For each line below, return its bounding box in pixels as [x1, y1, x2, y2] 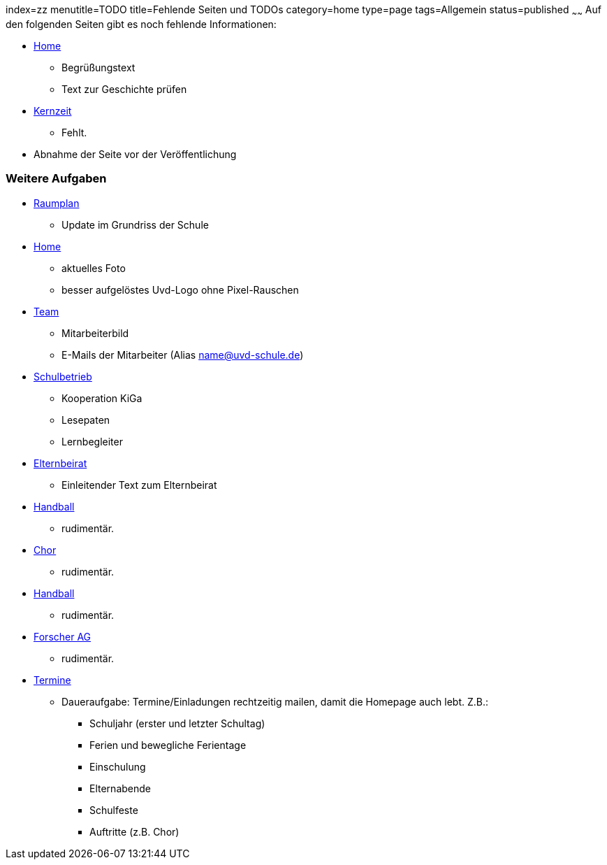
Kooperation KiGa [61, 392, 142, 404]
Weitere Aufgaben [6, 171, 107, 186]
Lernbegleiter [61, 435, 123, 448]
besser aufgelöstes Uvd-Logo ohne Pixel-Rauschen [61, 283, 299, 296]
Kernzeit [34, 104, 72, 117]
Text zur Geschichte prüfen [61, 83, 187, 95]
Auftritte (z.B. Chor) [89, 825, 180, 838]
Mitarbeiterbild [61, 327, 129, 339]
